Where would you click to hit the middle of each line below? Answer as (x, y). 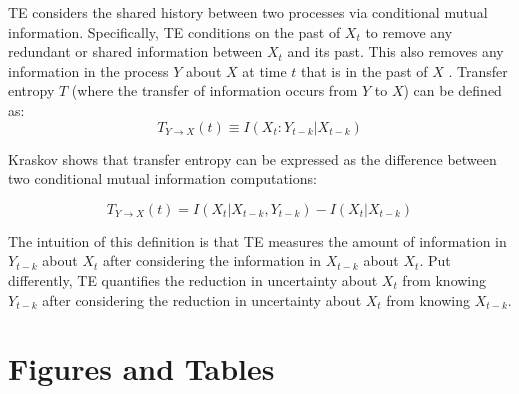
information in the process (88, 70)
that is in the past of (364, 70)
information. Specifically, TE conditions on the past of (174, 31)
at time (264, 70)
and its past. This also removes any (395, 51)
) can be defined (452, 90)
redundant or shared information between (135, 51)
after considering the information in (211, 260)
